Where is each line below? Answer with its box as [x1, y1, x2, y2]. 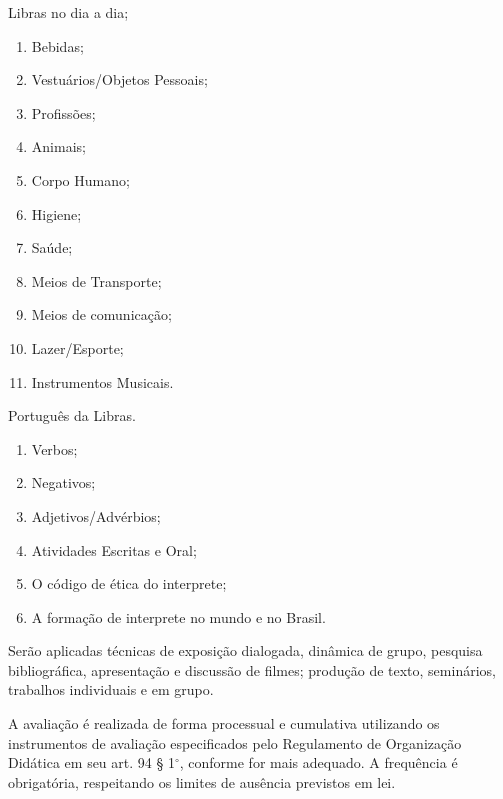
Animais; [31, 136, 86, 157]
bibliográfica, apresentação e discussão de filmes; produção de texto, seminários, [8, 659, 496, 680]
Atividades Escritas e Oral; [31, 539, 197, 560]
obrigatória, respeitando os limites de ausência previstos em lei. [8, 771, 396, 792]
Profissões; [31, 102, 96, 123]
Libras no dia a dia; [8, 2, 129, 22]
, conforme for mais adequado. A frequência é [179, 752, 458, 773]
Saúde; [31, 237, 73, 258]
